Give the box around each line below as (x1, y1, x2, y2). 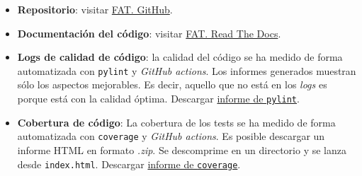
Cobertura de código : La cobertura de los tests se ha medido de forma (17, 115, 336, 129)
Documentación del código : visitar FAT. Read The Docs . (17, 25, 281, 40)
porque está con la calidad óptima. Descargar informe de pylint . (17, 91, 300, 106)
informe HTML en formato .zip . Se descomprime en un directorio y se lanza (17, 142, 346, 157)
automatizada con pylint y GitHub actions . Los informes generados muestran (17, 63, 356, 78)
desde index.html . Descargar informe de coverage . (17, 156, 241, 171)
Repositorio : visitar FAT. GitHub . (17, 2, 173, 16)
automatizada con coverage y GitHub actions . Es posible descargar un (17, 129, 325, 143)
